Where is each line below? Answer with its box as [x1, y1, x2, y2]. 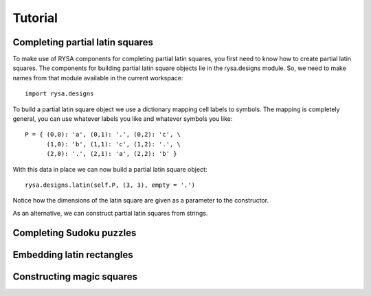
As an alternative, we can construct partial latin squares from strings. [12, 209, 208, 217]
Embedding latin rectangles [12, 249, 133, 260]
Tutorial [12, 10, 58, 25]
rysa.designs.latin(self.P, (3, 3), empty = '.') [25, 181, 196, 189]
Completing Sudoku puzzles [12, 227, 137, 238]
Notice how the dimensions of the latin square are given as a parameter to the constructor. [12, 196, 269, 205]
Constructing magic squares [12, 271, 137, 282]
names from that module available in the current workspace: [12, 73, 183, 82]
